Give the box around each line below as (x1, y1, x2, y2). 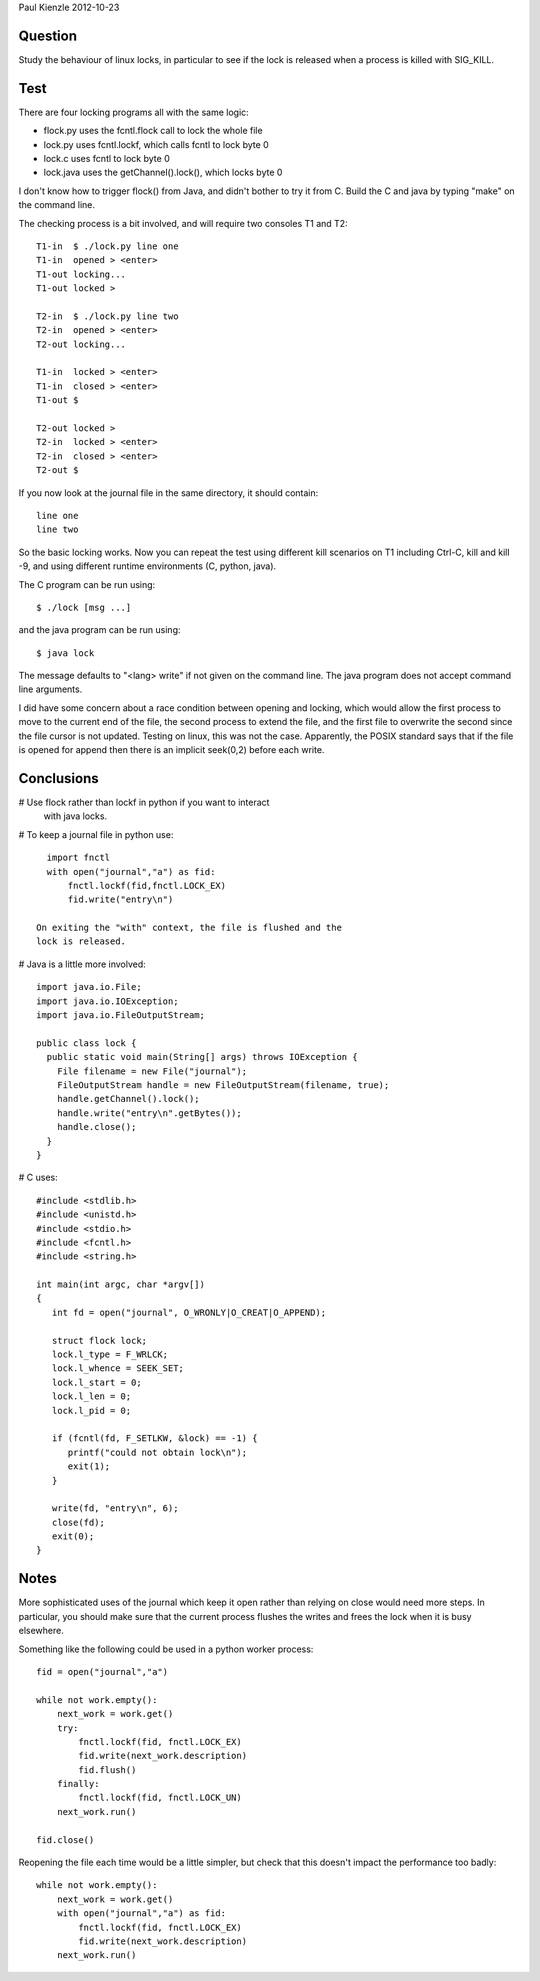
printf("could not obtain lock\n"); (67, 1446, 248, 1458)
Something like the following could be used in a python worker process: (18, 1643, 314, 1655)
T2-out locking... (36, 338, 127, 350)
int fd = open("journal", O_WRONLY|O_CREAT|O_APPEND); (51, 1306, 327, 1318)
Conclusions (18, 770, 99, 787)
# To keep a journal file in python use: (18, 828, 174, 840)
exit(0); (51, 1531, 95, 1542)
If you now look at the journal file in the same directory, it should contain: (18, 486, 319, 499)
